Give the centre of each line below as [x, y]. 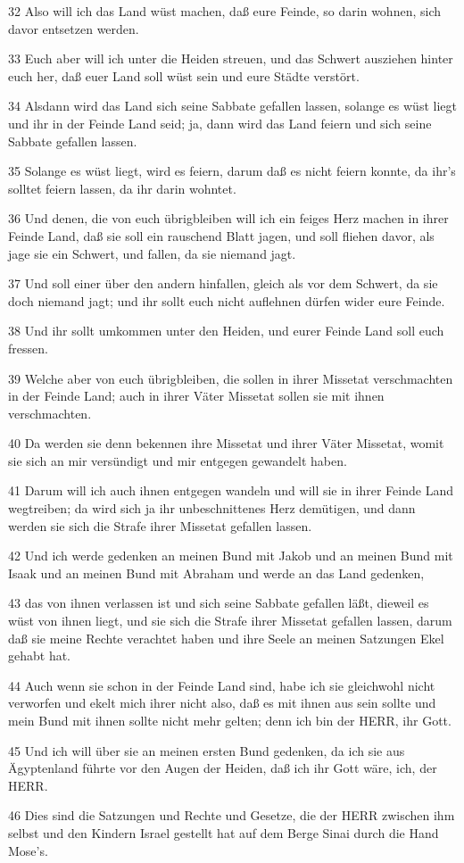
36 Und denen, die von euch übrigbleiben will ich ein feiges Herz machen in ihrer [228, 218]
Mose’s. [28, 850]
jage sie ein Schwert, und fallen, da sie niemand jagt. [152, 253]
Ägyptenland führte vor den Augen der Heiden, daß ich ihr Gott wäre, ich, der [223, 768]
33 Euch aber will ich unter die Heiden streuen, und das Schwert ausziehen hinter [231, 58]
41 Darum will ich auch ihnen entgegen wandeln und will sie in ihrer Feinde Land [231, 490]
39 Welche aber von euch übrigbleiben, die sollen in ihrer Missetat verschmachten [231, 378]
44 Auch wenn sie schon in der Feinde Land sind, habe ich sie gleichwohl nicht [222, 685]
